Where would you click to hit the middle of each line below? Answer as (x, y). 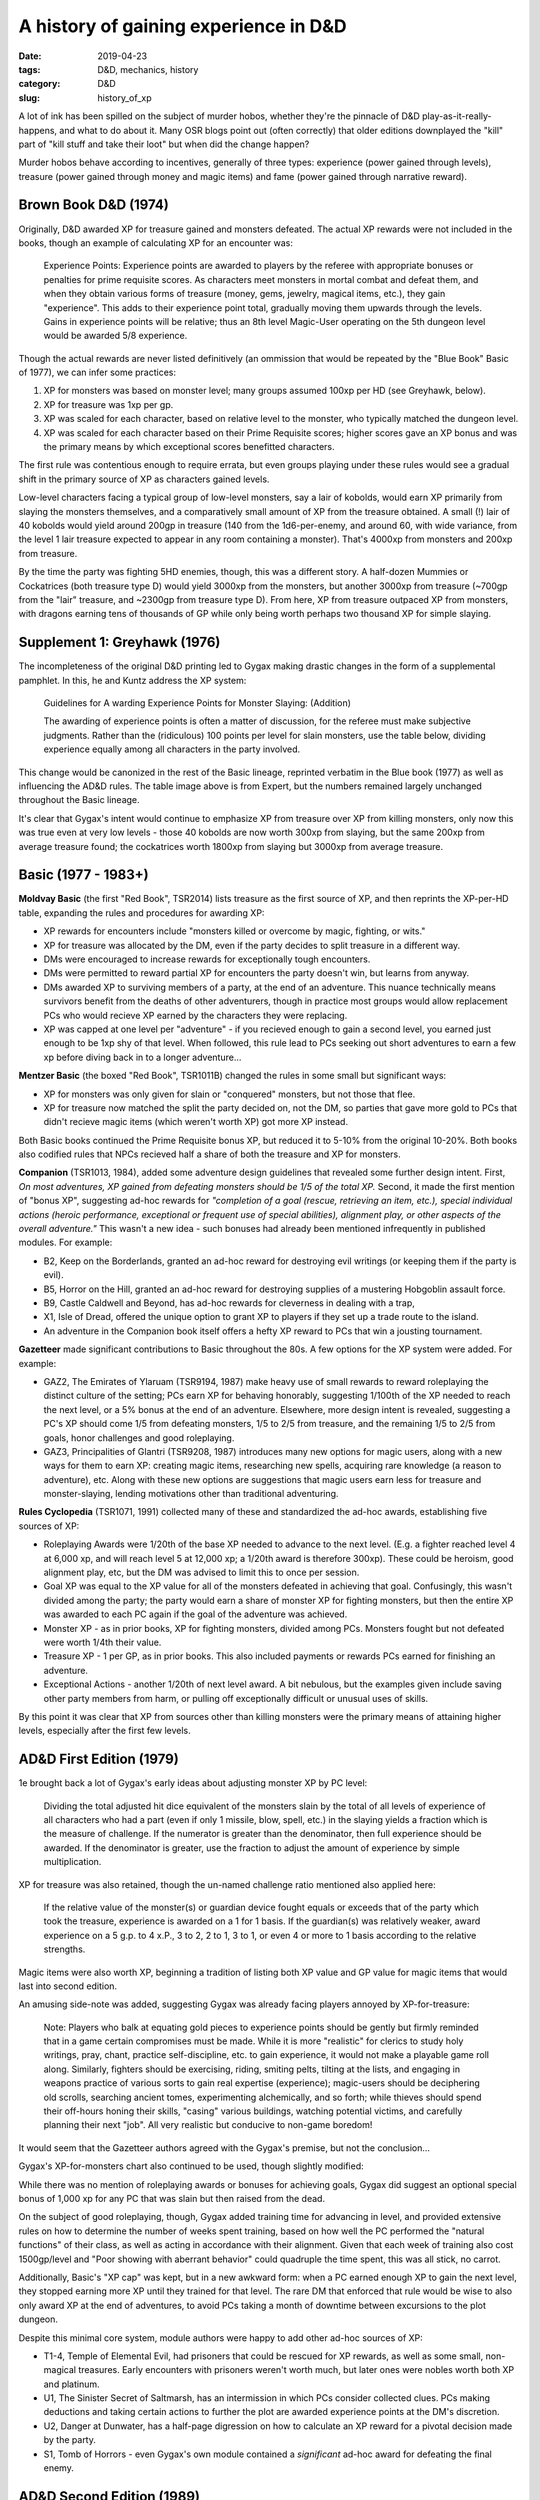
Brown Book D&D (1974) (93, 205)
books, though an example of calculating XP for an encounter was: (156, 242)
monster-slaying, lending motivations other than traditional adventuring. (191, 1494)
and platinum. (71, 2384)
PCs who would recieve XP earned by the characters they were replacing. (195, 1015)
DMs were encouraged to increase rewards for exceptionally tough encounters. (207, 959)
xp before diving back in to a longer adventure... (142, 1057)
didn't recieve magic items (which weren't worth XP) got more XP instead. (196, 1122)
